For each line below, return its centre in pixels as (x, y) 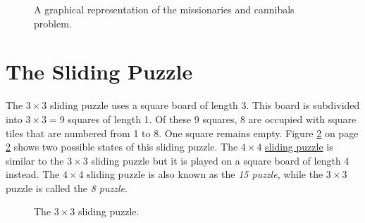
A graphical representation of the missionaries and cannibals (164, 9)
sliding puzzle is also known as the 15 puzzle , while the (205, 174)
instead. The (33, 174)
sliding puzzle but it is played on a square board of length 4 (220, 160)
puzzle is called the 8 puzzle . (67, 187)
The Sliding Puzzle (99, 71)
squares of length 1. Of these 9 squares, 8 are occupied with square (212, 119)
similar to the (35, 160)
